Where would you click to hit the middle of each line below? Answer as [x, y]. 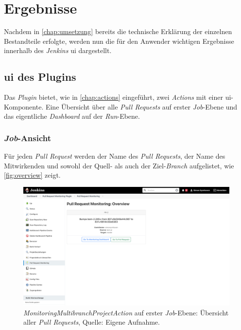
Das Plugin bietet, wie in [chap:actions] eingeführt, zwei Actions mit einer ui [118, 97]
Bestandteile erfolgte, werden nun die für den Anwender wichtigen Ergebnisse [119, 41]
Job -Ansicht [28, 137]
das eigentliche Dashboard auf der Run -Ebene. [72, 116]
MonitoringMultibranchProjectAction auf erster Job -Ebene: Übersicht [126, 312]
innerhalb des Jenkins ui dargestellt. [58, 50]
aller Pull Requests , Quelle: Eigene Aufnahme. [92, 322]
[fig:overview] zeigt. [32, 175]
